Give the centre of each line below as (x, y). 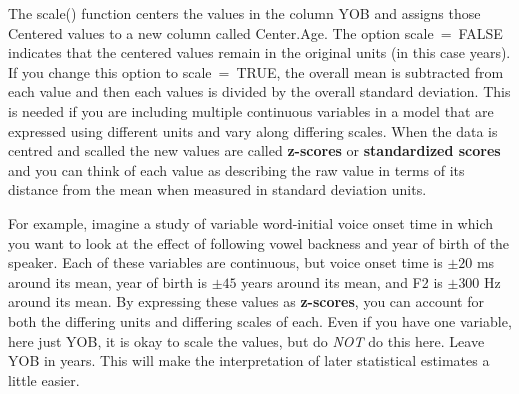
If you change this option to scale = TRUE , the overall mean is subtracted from (256, 71)
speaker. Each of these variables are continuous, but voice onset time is (225, 262)
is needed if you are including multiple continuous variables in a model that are (251, 110)
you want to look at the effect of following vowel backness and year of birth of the (259, 242)
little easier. (44, 379)
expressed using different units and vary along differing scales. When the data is (253, 130)
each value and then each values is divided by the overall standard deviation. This (259, 91)
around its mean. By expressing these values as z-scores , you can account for (246, 301)
